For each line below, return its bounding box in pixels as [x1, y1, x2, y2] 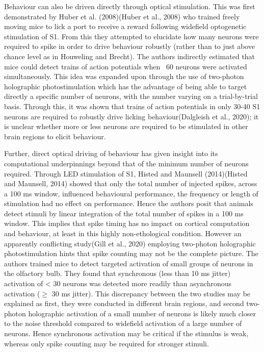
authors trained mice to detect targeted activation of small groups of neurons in [4, 258, 253, 268]
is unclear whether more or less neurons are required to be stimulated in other [4, 121, 248, 132]
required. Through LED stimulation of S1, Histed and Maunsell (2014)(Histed [4, 168, 248, 179]
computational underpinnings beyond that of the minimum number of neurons [4, 158, 249, 168]
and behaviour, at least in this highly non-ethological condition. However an [4, 228, 242, 239]
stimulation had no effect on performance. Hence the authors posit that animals [4, 198, 253, 209]
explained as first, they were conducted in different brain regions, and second [4, 298, 244, 309]
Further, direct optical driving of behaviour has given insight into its [4, 148, 218, 159]
